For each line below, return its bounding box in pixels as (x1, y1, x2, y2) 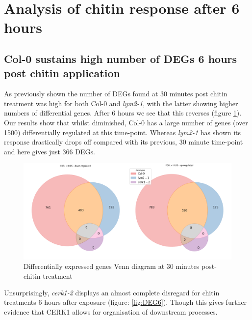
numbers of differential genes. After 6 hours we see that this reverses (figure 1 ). (4, 108, 242, 118)
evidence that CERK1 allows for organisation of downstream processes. (4, 306, 218, 317)
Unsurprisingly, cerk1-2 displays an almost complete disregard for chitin (4, 287, 220, 297)
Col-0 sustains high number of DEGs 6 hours (4, 51, 237, 66)
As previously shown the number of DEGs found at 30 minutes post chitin (4, 88, 227, 99)
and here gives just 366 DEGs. (4, 146, 95, 156)
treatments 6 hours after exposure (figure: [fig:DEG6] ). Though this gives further (4, 297, 247, 307)
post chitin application (4, 65, 120, 81)
